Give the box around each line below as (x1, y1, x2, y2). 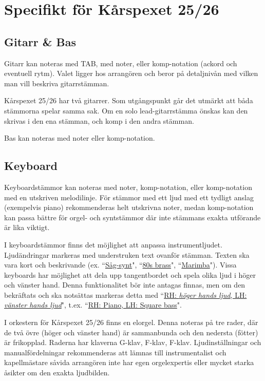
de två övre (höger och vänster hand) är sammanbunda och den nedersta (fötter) (4, 327, 258, 337)
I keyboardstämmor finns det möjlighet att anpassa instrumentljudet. (4, 239, 222, 250)
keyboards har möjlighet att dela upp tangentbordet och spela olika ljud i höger (4, 269, 256, 280)
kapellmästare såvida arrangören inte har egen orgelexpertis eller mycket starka (4, 357, 254, 368)
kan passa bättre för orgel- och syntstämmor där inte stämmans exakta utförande (4, 212, 261, 222)
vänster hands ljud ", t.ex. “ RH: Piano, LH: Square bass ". (4, 299, 182, 310)
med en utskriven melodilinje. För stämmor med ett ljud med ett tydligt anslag (4, 192, 254, 202)
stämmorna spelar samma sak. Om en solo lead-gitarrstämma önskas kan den (4, 105, 248, 116)
